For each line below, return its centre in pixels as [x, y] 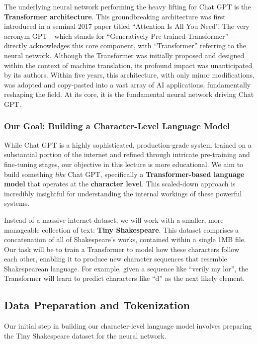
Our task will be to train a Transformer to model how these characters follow [122, 249]
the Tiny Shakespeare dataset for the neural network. [85, 335]
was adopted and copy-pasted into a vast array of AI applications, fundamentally [128, 84]
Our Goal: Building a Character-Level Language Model [117, 126]
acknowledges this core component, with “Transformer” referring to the [138, 45]
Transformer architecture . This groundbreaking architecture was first [115, 16]
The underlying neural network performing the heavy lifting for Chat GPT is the [128, 6]
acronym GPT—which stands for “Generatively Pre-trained [95, 36]
